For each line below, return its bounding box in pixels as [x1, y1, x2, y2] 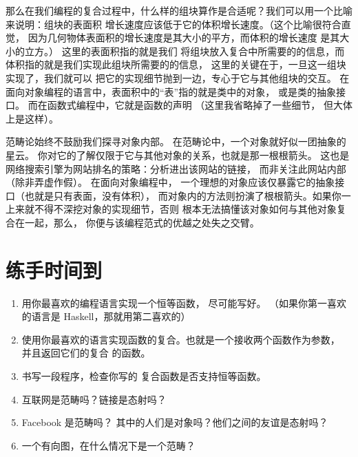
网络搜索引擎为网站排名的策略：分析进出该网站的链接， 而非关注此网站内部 [6, 161, 346, 176]
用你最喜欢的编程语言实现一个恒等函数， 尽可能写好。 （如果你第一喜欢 [21, 295, 347, 310]
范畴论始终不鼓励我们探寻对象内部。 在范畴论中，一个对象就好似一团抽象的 [6, 134, 346, 149]
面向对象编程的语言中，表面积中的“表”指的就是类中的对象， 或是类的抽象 [6, 84, 336, 98]
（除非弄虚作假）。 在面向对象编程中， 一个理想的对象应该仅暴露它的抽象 [6, 175, 335, 189]
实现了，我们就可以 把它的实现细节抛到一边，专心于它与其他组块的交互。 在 [6, 70, 350, 85]
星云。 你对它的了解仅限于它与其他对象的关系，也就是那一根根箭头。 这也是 [6, 147, 350, 162]
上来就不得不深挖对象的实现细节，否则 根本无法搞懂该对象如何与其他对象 [6, 202, 337, 216]
